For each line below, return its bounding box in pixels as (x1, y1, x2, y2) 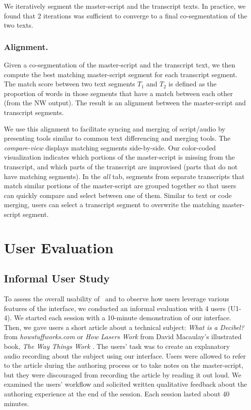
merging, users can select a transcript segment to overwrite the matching (4, 199, 220, 210)
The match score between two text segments (4, 79, 135, 89)
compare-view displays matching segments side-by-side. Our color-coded (4, 142, 216, 152)
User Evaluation (4, 237, 114, 257)
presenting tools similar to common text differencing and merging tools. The (4, 133, 231, 143)
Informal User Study (4, 271, 110, 286)
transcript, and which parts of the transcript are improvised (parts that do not (4, 161, 238, 171)
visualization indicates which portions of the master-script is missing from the (4, 152, 235, 162)
